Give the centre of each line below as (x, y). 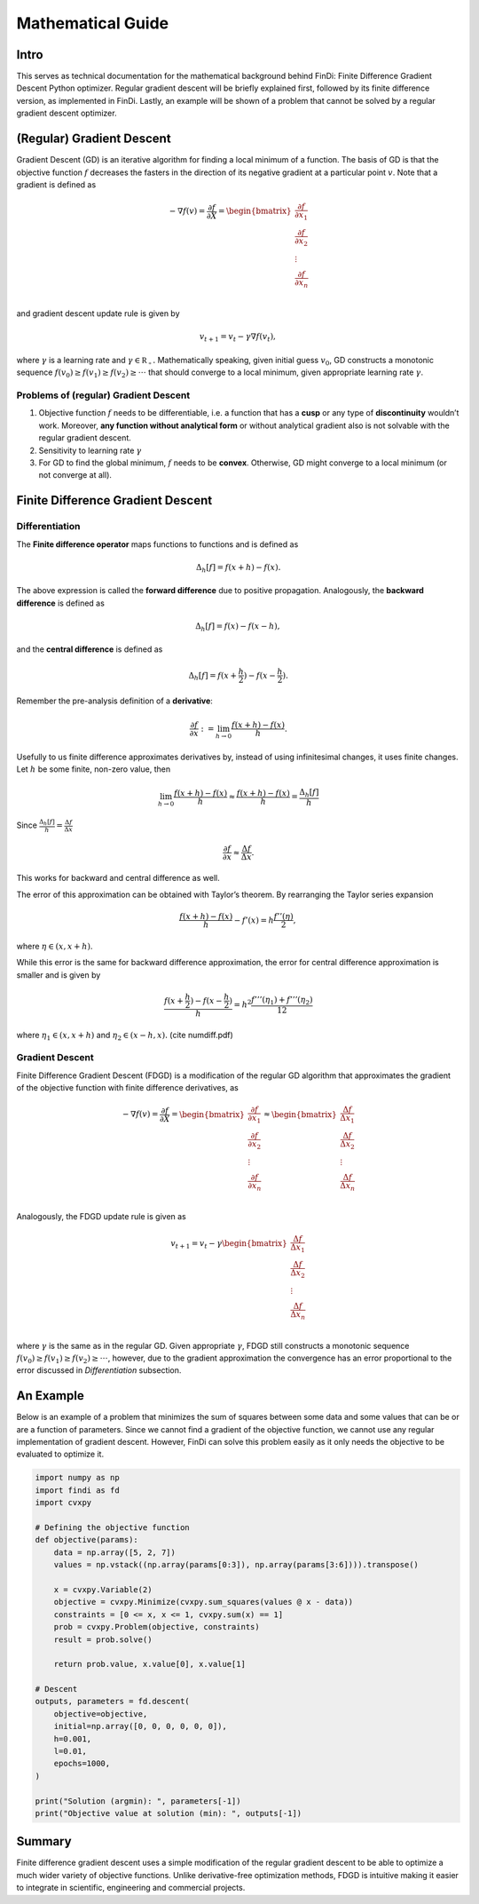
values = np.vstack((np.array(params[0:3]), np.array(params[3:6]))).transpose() (236, 1565)
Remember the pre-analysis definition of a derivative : (114, 701)
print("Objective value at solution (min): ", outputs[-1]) (169, 1813)
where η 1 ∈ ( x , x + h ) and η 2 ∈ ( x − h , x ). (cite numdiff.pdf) (125, 1036)
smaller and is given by (59, 975)
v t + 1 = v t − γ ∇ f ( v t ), (238, 337)
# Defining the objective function (112, 1527)
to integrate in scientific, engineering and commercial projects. (131, 1888)
